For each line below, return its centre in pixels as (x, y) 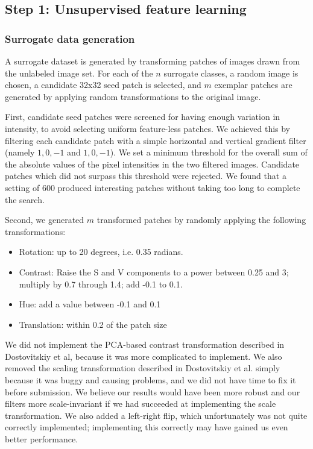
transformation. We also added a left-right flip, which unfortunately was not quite (156, 415)
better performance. (42, 439)
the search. (25, 199)
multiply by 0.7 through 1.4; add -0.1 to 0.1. (101, 284)
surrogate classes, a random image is (231, 73)
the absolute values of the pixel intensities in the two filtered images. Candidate (152, 164)
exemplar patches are (253, 85)
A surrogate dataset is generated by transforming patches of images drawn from (153, 61)
